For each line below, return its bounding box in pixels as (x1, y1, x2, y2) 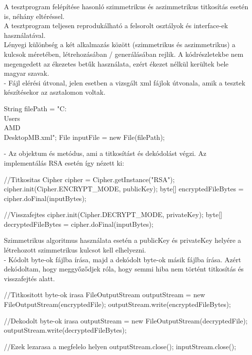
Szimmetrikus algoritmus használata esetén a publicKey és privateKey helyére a (4, 235, 241, 245)
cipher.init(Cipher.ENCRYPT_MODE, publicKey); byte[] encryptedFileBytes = (4, 184, 244, 194)
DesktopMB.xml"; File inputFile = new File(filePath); (4, 132, 165, 142)
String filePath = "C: (4, 103, 67, 113)
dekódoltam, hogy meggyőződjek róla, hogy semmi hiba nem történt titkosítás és (4, 264, 244, 274)
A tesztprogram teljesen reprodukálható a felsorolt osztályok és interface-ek (4, 20, 228, 31)
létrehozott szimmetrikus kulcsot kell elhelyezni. (4, 245, 146, 255)
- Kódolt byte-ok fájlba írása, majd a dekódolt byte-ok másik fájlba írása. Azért (4, 254, 241, 264)
